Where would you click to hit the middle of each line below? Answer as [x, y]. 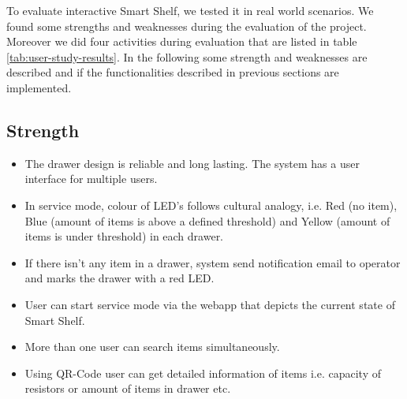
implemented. [39, 87]
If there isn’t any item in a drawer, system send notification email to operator [213, 262]
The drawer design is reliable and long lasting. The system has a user [192, 163]
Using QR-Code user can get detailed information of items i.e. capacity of [203, 373]
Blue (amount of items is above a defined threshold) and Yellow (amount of [207, 220]
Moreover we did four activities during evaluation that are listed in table [182, 41]
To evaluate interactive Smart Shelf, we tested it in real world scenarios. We [190, 10]
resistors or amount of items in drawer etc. [128, 388]
